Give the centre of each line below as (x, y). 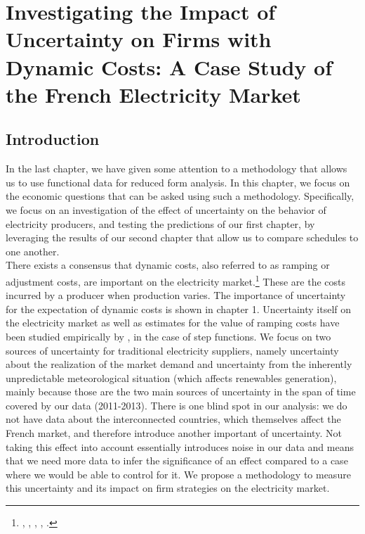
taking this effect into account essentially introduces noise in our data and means (180, 446)
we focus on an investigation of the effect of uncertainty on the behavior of (166, 209)
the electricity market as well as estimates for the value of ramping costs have (173, 323)
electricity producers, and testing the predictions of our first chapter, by (160, 223)
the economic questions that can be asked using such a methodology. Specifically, (180, 196)
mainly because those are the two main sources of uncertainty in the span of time (181, 392)
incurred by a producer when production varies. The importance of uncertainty (176, 295)
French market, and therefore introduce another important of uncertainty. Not (174, 433)
